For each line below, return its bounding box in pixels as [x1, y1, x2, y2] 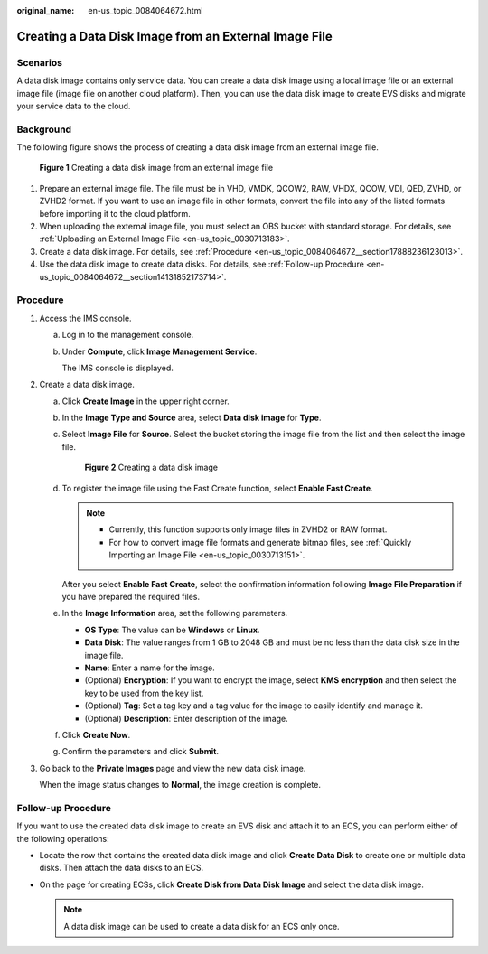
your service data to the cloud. [16, 100, 131, 111]
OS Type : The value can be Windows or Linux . [84, 624, 260, 635]
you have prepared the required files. [61, 591, 201, 602]
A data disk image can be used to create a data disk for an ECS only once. [63, 921, 340, 931]
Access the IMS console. [39, 313, 132, 323]
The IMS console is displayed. [61, 362, 174, 373]
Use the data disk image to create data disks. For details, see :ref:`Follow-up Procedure [39, 258, 365, 270]
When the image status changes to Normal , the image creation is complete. [39, 780, 321, 790]
